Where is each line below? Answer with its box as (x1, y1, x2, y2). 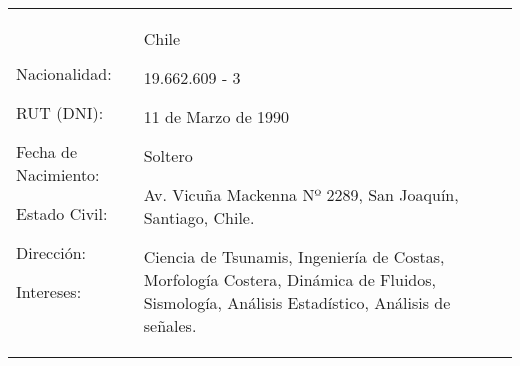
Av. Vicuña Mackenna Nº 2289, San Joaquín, (143, 183, 459, 206)
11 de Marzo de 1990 (143, 105, 290, 128)
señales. (143, 314, 197, 337)
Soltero (143, 144, 193, 167)
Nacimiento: (16, 162, 100, 186)
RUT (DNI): (16, 100, 104, 124)
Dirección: (16, 240, 87, 264)
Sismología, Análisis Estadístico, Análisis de (143, 291, 451, 314)
